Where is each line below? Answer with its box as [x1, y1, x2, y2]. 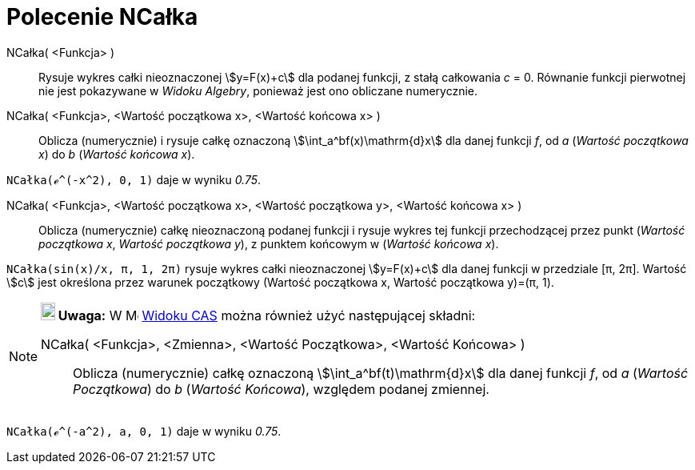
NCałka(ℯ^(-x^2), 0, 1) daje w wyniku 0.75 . [6, 172, 262, 187]
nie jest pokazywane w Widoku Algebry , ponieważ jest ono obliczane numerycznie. [38, 83, 478, 98]
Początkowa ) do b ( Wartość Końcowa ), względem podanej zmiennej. [73, 380, 489, 397]
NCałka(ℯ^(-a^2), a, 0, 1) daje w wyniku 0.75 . [6, 424, 282, 438]
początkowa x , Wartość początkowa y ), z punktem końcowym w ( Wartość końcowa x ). [38, 236, 499, 251]
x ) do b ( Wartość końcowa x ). [38, 147, 195, 161]
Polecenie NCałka [6, 3, 198, 30]
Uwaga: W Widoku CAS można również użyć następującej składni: [58, 307, 476, 323]
